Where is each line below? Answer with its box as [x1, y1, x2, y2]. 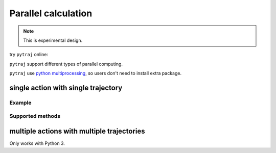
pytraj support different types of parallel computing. [9, 61, 123, 67]
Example [9, 99, 32, 106]
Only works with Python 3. [9, 140, 65, 146]
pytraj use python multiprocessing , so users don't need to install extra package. [9, 70, 181, 76]
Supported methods [9, 113, 61, 120]
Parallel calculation [9, 8, 93, 19]
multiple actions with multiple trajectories [9, 127, 145, 136]
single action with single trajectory [9, 83, 123, 92]
